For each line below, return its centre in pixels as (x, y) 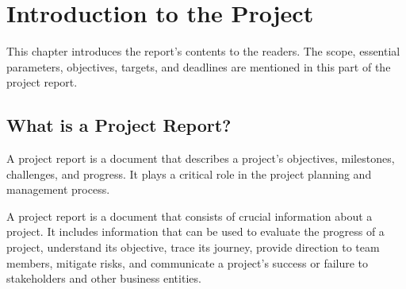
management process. (58, 189)
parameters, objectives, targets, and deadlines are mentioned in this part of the (199, 66)
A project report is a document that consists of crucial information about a (190, 216)
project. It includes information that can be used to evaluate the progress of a (195, 231)
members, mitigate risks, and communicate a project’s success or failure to (188, 262)
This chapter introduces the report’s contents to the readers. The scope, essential (203, 51)
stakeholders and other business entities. (104, 278)
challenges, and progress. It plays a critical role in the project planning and (189, 173)
